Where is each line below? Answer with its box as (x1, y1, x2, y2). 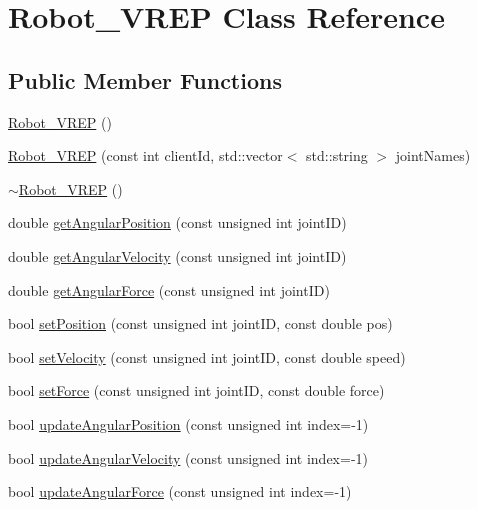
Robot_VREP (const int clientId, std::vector (8, 145, 283, 166)
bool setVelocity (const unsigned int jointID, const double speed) (8, 346, 406, 367)
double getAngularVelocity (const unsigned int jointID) (8, 245, 347, 266)
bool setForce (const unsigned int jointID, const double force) (8, 380, 385, 401)
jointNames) (395, 145, 471, 166)
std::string (306, 145, 368, 166)
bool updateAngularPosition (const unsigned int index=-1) (8, 413, 369, 434)
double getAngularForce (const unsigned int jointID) (8, 279, 330, 300)
